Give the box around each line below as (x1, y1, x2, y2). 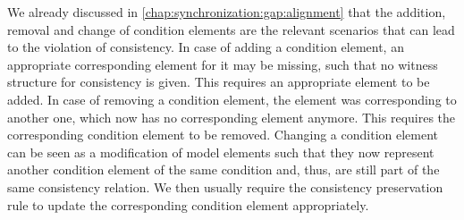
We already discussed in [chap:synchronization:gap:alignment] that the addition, (7, 3, 446, 21)
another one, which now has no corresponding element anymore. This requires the (7, 107, 456, 126)
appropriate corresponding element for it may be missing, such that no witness (7, 55, 438, 73)
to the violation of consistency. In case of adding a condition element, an (7, 38, 404, 56)
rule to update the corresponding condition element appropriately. (7, 195, 369, 214)
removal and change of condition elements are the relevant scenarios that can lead (7, 20, 455, 38)
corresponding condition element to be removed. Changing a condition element (7, 125, 439, 144)
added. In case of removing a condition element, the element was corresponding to (7, 89, 457, 108)
